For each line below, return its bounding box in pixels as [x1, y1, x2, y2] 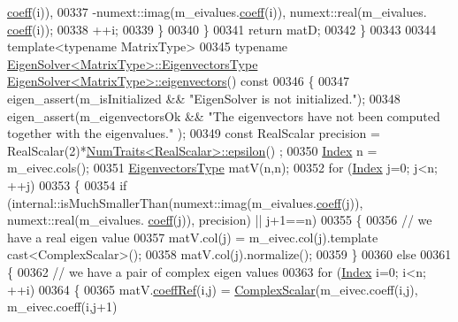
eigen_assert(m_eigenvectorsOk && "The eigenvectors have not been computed [7, 106, 440, 125]
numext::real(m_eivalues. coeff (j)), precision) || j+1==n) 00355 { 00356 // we [7, 211, 432, 229]
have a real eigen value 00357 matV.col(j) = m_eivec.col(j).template [7, 227, 378, 246]
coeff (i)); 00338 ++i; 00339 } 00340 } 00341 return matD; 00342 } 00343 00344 [7, 19, 437, 38]
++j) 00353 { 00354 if [7, 175, 127, 194]
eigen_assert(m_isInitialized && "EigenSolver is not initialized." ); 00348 [7, 88, 401, 107]
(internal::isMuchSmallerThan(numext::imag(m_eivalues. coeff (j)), [7, 193, 363, 211]
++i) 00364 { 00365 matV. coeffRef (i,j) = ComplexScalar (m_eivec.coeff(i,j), [7, 280, 418, 298]
